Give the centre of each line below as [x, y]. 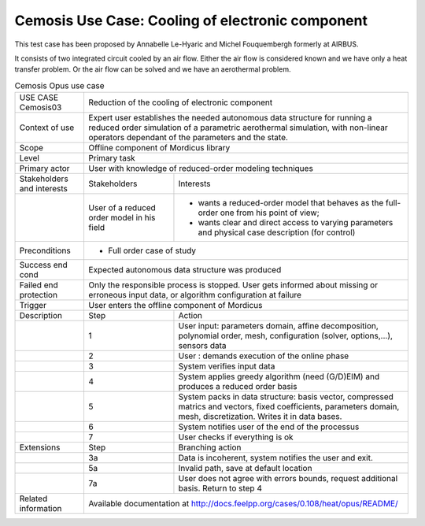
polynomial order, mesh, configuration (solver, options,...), [286, 336]
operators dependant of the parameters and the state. [188, 138]
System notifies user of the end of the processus [269, 427]
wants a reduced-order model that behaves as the [291, 203]
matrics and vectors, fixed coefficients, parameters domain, [289, 407]
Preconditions [45, 250]
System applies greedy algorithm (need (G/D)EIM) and [279, 376]
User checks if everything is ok [236, 437]
